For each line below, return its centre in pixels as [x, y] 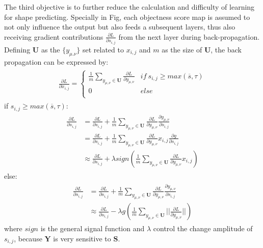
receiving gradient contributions [54, 36]
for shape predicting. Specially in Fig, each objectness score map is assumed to [127, 17]
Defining [17, 49]
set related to [103, 49]
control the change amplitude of [203, 228]
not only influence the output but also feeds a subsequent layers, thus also [120, 27]
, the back [226, 49]
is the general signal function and [93, 228]
